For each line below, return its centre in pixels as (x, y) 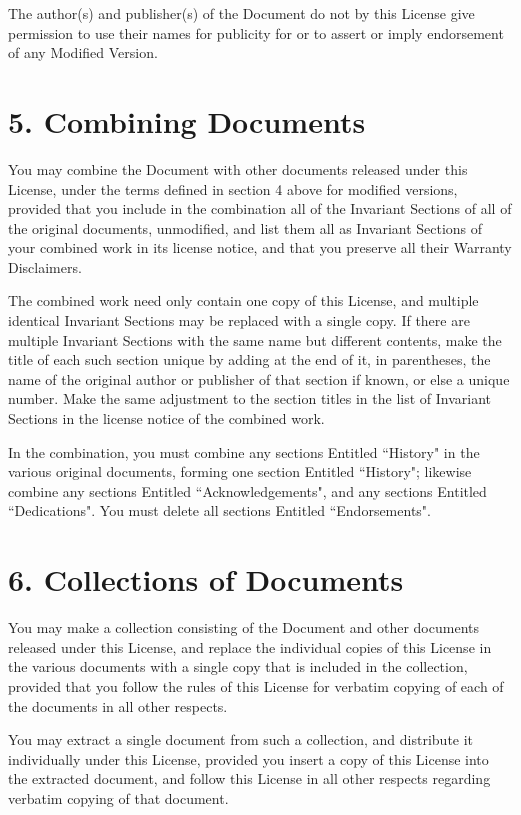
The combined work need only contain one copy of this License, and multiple (243, 300)
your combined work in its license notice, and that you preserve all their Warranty (260, 247)
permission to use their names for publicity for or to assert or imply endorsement (256, 32)
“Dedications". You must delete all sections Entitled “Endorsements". (219, 510)
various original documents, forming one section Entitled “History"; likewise (240, 471)
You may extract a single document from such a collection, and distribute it (241, 739)
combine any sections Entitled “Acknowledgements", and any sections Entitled (247, 490)
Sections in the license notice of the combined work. (166, 418)
